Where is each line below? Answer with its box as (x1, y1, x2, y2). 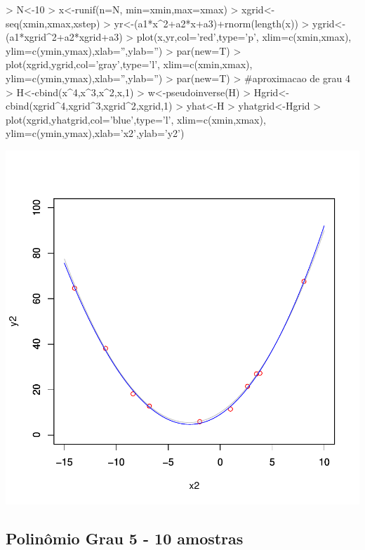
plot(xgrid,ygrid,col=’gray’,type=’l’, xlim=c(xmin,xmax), (6, 57, 253, 72)
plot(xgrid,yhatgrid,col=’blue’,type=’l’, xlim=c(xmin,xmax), (6, 112, 266, 126)
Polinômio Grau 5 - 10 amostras (6, 527, 244, 549)
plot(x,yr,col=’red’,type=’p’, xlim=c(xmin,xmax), (136, 30, 352, 44)
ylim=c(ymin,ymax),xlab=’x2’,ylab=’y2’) (6, 126, 185, 140)
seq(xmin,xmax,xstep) (6, 15, 100, 30)
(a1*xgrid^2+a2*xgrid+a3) (6, 30, 123, 44)
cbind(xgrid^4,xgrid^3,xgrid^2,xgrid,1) (6, 98, 173, 113)
